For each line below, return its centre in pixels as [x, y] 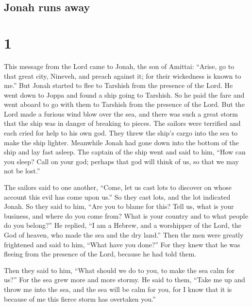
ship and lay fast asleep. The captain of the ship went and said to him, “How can [125, 152]
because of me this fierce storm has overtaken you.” [80, 298]
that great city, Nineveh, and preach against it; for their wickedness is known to [123, 76]
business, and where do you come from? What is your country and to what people [126, 215]
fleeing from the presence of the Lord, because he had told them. [100, 254]
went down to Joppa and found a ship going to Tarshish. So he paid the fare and [124, 94]
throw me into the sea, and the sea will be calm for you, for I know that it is [118, 289]
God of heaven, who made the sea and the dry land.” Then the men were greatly [124, 235]
